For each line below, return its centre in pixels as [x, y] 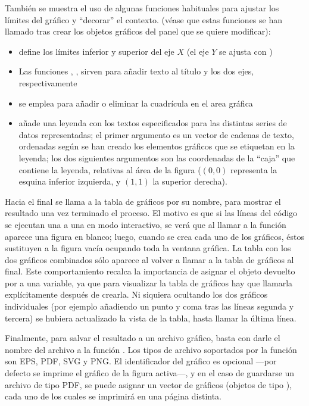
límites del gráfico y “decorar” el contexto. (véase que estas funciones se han [144, 19]
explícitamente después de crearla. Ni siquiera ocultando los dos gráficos [136, 294]
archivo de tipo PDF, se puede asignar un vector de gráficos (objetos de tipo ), [149, 384]
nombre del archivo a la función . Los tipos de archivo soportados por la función [151, 349]
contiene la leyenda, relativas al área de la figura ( [110, 169]
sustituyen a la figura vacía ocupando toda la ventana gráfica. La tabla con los [148, 248]
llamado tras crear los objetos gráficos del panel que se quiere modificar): [138, 31]
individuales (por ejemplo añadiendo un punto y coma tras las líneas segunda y [149, 306]
